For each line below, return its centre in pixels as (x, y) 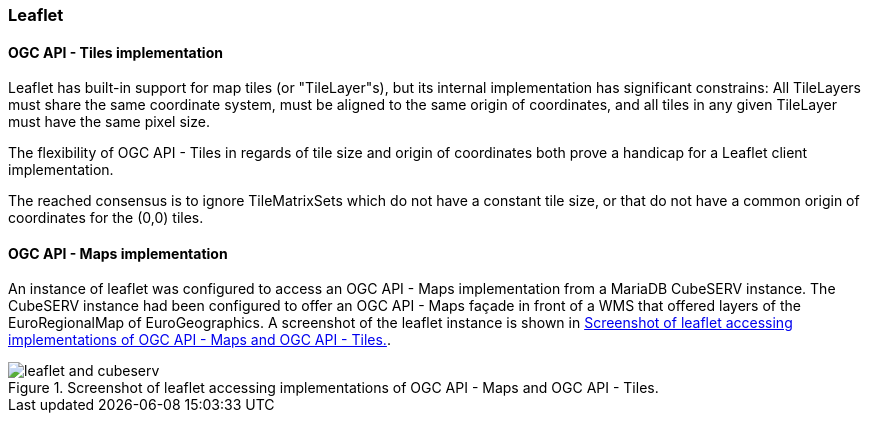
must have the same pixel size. (109, 122)
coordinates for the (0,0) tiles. (106, 218)
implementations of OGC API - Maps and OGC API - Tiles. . (199, 340)
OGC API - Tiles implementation (115, 52)
